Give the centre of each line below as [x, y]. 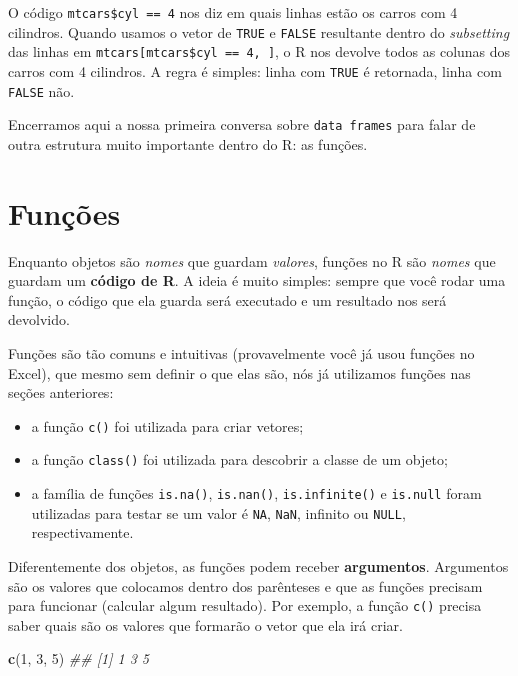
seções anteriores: [61, 392]
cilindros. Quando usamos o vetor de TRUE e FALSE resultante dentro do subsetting [259, 31]
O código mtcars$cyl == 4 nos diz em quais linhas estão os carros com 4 [233, 12]
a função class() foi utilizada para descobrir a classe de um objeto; [239, 459]
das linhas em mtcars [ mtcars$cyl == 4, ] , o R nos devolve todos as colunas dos [259, 51]
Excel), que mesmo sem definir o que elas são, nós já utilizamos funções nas [239, 372]
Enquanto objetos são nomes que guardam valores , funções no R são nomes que [252, 260]
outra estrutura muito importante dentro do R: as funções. [188, 143]
